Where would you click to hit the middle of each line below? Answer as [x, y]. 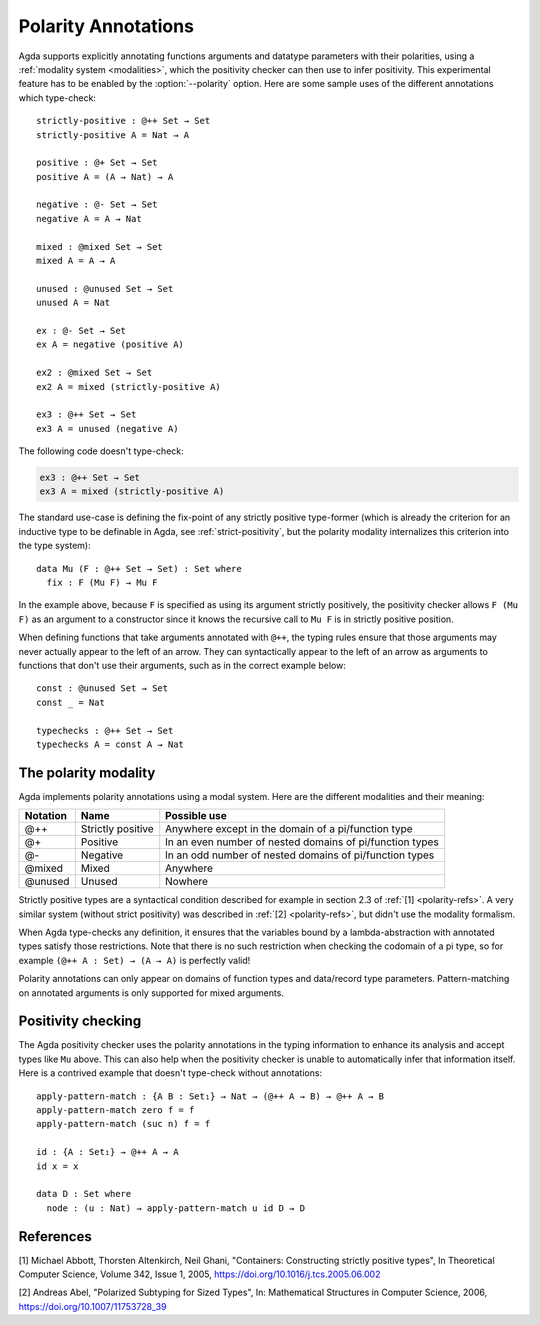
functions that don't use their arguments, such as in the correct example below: [182, 665]
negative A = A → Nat [89, 218]
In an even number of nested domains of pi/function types [302, 842]
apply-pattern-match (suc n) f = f [123, 1124]
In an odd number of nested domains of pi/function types [300, 855]
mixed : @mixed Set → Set [100, 246]
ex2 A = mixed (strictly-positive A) [129, 386]
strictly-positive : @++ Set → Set [123, 121]
